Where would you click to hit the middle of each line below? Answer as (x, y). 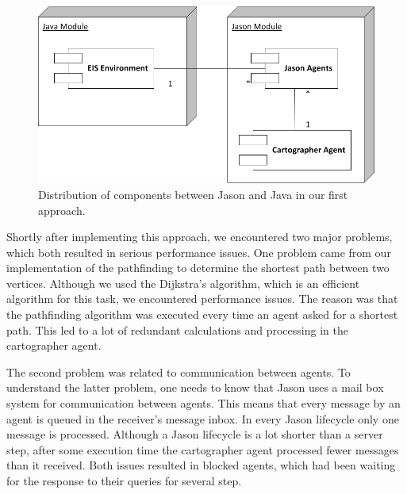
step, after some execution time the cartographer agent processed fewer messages (203, 449)
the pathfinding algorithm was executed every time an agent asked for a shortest (202, 314)
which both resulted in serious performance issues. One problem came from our (199, 252)
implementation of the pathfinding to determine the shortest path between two (198, 268)
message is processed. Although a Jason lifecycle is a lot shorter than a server (195, 434)
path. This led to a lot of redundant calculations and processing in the (177, 329)
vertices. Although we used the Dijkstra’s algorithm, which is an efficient (183, 283)
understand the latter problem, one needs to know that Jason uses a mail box (195, 387)
